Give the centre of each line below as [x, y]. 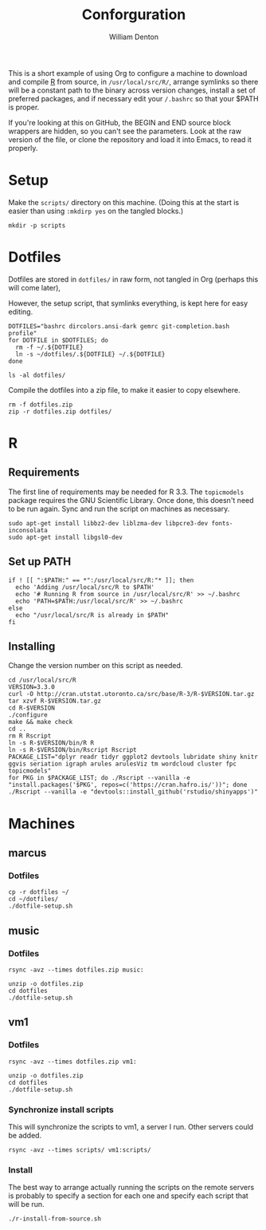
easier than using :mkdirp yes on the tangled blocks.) [96, 211]
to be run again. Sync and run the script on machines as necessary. [119, 508]
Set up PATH [40, 562]
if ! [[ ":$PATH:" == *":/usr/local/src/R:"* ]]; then [101, 580]
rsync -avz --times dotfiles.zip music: [76, 970]
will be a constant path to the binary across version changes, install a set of [132, 90]
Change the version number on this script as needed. [96, 666]
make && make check [41, 722]
